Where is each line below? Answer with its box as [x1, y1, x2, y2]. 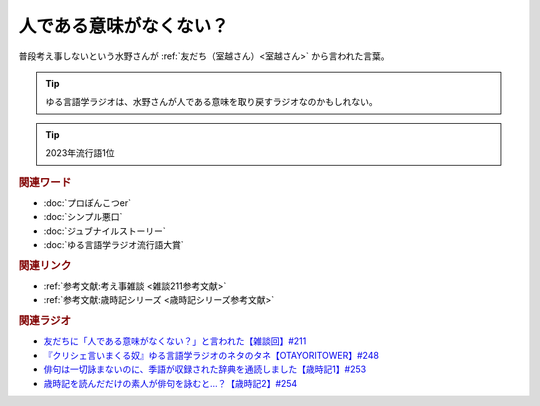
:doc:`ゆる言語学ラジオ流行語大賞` [43, 238, 184, 250]
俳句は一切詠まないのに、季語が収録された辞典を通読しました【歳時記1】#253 [43, 363, 367, 375]
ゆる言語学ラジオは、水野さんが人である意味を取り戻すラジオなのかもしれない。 [45, 96, 379, 108]
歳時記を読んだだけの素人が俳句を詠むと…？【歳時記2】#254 [43, 377, 298, 389]
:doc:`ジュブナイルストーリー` [43, 225, 167, 237]
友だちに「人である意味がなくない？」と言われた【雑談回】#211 [43, 335, 307, 347]
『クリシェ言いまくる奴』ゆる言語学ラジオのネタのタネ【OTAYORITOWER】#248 [43, 349, 380, 361]
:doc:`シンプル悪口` [43, 211, 123, 223]
